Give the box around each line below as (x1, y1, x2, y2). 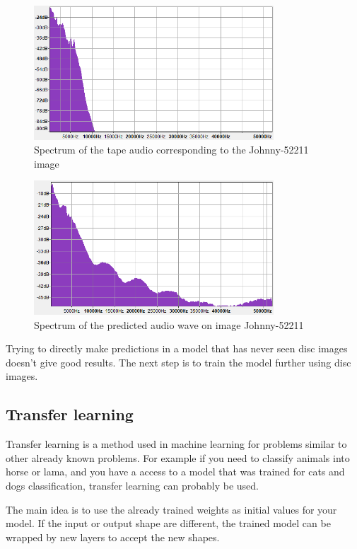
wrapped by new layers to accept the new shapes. (6, 529, 220, 544)
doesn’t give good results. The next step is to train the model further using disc (6, 354, 351, 369)
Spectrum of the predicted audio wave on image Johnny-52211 (34, 317, 304, 332)
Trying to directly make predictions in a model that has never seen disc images (6, 341, 348, 356)
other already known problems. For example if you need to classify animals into (6, 450, 350, 465)
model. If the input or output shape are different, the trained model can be (6, 516, 331, 531)
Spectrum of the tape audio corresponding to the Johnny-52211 (34, 142, 309, 157)
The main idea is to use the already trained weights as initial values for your (6, 502, 337, 516)
